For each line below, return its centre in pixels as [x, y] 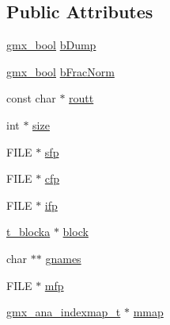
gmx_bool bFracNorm [60, 71]
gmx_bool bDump [51, 45]
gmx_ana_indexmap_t [64, 312]
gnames [63, 258]
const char [31, 98]
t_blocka [28, 232]
